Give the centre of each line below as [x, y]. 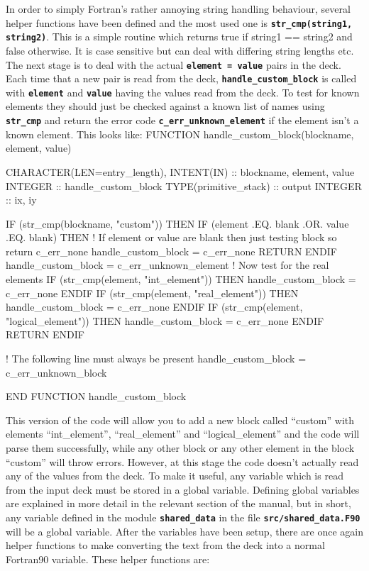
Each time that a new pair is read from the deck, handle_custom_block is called [181, 78]
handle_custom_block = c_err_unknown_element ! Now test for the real [167, 265]
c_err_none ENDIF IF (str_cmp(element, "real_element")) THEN [152, 293]
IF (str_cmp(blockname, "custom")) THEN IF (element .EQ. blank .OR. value [177, 223]
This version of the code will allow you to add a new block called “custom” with [180, 420]
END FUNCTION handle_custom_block [96, 396]
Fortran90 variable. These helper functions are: [108, 559]
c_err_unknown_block [56, 372]
